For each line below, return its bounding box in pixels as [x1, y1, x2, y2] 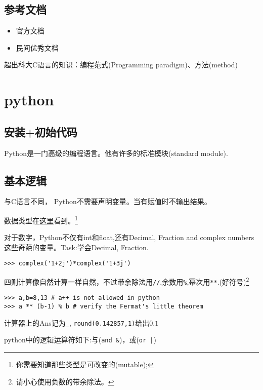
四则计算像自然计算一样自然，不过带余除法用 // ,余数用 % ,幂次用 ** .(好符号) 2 [4, 275, 249, 287]
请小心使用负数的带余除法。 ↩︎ [16, 376, 114, 386]
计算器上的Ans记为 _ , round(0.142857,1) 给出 [4, 317, 150, 328]
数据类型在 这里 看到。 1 [4, 213, 78, 225]
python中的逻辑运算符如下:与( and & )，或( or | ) [4, 334, 156, 345]
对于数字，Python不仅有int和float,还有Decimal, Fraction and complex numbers [4, 232, 254, 243]
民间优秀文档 [16, 42, 59, 53]
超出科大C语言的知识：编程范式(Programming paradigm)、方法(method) [4, 59, 238, 70]
